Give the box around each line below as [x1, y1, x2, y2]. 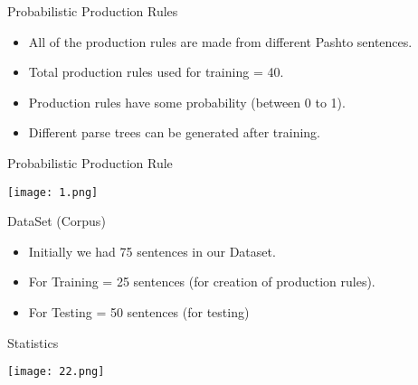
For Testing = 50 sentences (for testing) [28, 303, 250, 321]
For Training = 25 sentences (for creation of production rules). [28, 272, 375, 291]
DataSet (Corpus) [7, 211, 106, 230]
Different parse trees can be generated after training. [28, 123, 320, 142]
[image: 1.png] [7, 185, 99, 199]
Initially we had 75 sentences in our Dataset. [28, 241, 276, 260]
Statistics [7, 333, 59, 352]
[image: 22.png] [7, 365, 105, 379]
